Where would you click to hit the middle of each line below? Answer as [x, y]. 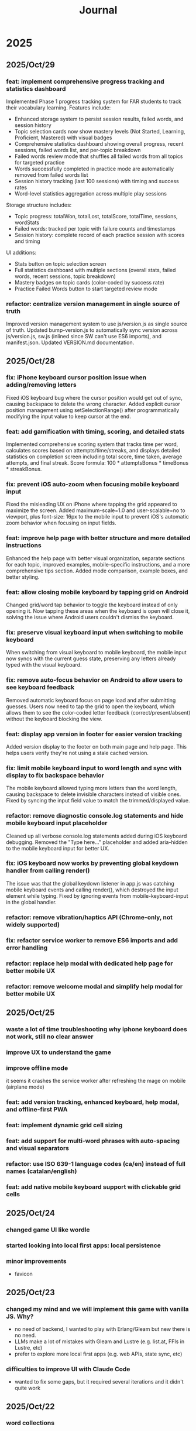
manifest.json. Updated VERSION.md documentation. [70, 342]
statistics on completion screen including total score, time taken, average [94, 457]
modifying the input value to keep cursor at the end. [69, 416]
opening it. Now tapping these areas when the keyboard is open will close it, [98, 611]
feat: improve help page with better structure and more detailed [98, 538]
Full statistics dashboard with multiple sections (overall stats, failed [95, 270]
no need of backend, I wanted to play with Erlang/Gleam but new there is [102, 1329]
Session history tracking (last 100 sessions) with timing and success [97, 181]
